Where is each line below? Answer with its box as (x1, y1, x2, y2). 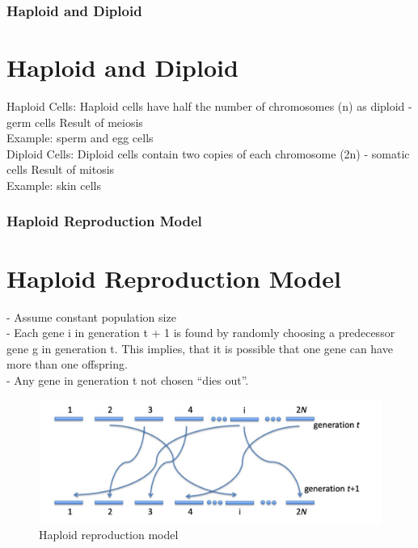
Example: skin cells (6, 176, 102, 193)
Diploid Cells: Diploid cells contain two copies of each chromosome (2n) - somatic (6, 145, 410, 162)
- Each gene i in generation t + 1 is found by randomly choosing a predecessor (6, 324, 395, 341)
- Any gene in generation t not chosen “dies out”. (6, 371, 249, 388)
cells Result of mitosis (6, 161, 115, 178)
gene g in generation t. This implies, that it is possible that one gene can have (6, 339, 393, 356)
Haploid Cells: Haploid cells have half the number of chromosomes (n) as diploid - (6, 97, 412, 114)
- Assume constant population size (6, 308, 176, 325)
